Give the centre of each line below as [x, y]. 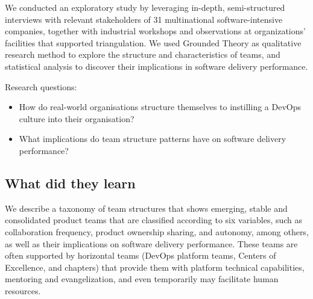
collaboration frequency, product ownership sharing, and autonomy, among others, [157, 231]
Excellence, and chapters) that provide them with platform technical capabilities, [155, 267]
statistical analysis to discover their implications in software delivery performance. [156, 66]
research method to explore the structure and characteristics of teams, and [143, 54]
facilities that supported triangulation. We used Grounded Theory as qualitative [153, 42]
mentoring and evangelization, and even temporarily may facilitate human [142, 279]
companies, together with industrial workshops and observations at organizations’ [155, 31]
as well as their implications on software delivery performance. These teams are [151, 243]
